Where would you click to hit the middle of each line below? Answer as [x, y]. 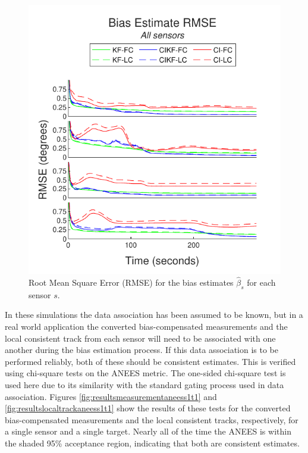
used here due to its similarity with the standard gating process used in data [144, 384]
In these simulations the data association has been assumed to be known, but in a [154, 315]
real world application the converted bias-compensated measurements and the [146, 326]
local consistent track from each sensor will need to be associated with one [140, 338]
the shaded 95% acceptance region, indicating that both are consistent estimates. [152, 443]
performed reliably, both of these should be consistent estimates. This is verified [150, 361]
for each [261, 282]
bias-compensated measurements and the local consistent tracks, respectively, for [152, 419]
